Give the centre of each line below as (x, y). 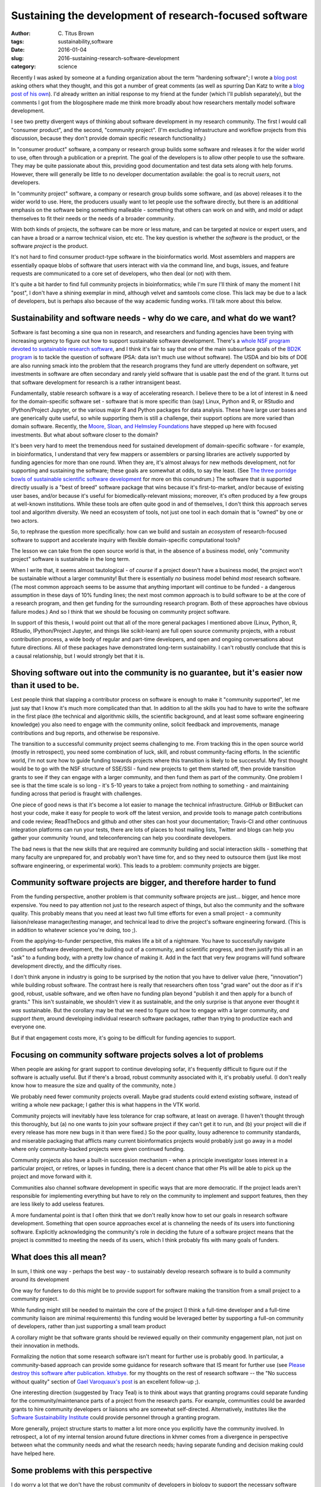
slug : (17, 58)
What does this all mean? (59, 1257)
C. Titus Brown (76, 33)
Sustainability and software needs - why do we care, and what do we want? (154, 318)
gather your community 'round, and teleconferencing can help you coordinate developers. (121, 838)
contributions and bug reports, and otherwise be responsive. (85, 733)
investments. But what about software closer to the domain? (85, 435)
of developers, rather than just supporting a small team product (89, 1326)
